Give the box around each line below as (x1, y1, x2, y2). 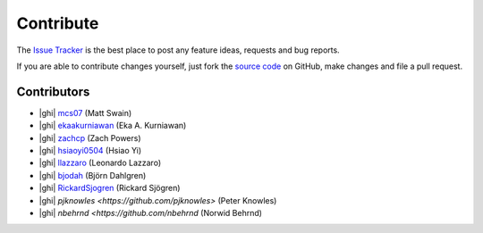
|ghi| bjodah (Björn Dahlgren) (38, 170, 147, 180)
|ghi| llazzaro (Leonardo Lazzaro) (38, 157, 161, 169)
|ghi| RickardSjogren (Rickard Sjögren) (38, 183, 181, 194)
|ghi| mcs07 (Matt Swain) (38, 107, 132, 118)
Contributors (16, 84, 90, 99)
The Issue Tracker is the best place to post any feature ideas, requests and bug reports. (16, 45, 340, 55)
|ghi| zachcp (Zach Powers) (38, 132, 142, 143)
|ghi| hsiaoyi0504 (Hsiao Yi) (38, 146, 142, 156)
